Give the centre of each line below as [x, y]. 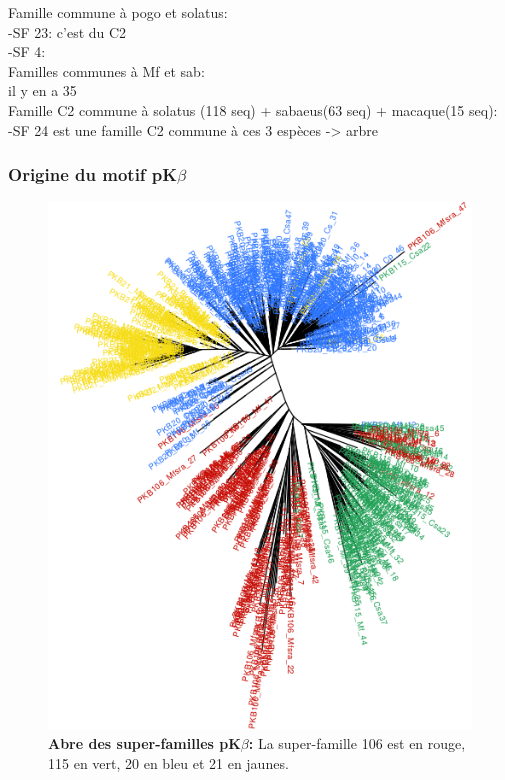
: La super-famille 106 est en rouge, [357, 743]
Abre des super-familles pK [144, 743]
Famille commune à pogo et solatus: [118, 12]
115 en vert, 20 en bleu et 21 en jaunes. [168, 762]
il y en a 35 [42, 90]
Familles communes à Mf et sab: [106, 70]
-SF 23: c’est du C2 [67, 31]
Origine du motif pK [93, 174]
